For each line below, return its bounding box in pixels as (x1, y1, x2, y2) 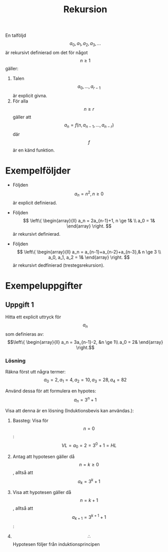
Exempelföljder (5, 165, 71, 177)
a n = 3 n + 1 (74, 395, 97, 404)
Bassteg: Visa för (12, 417, 49, 424)
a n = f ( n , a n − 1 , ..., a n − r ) (64, 121, 114, 129)
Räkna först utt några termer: (5, 369, 66, 375)
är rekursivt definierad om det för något (5, 49, 88, 56)
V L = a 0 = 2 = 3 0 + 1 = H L (61, 441, 117, 449)
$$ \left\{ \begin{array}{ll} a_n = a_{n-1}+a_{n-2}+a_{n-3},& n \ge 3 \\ (17, 248, 161, 255)
